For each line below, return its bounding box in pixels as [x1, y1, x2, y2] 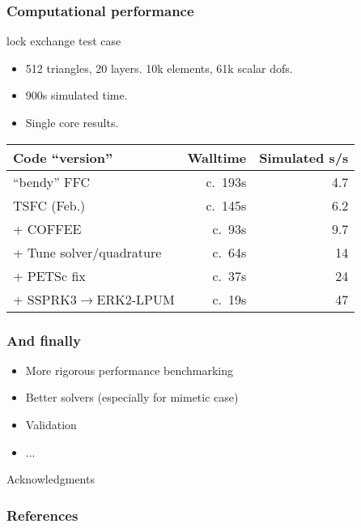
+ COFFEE [13, 219, 82, 238]
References [6, 505, 79, 525]
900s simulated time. [25, 87, 128, 104]
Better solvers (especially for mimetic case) [25, 389, 239, 406]
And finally [6, 330, 81, 350]
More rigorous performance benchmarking [25, 361, 234, 378]
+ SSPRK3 [13, 289, 77, 309]
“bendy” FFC [13, 172, 91, 191]
